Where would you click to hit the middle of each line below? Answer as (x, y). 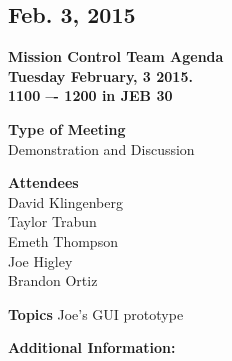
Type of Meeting (67, 128)
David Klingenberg (65, 201)
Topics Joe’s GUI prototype (96, 313)
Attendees (43, 182)
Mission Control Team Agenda (116, 56)
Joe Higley (40, 260)
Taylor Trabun (52, 221)
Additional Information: (92, 347)
